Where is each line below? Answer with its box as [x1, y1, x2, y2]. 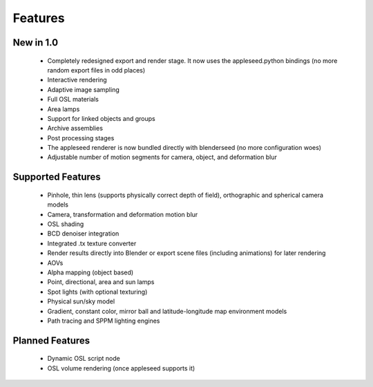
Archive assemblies [47, 124, 104, 133]
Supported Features [12, 171, 102, 183]
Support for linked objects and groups [47, 114, 155, 122]
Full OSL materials [47, 95, 99, 104]
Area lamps [47, 104, 80, 113]
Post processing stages [47, 133, 115, 142]
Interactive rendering [47, 76, 107, 84]
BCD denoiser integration [47, 229, 119, 238]
